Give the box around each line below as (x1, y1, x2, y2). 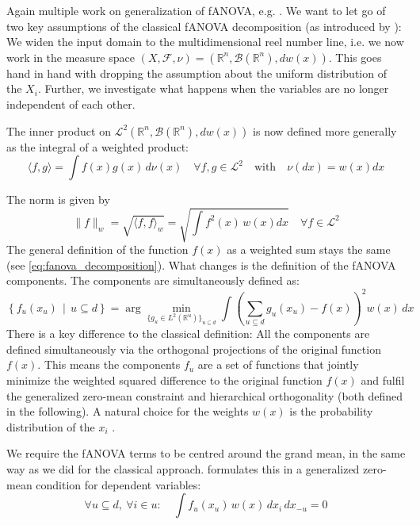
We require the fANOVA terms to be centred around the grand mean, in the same (6, 445, 406, 462)
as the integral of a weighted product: (6, 138, 189, 155)
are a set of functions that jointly (197, 356, 359, 373)
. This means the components (37, 356, 181, 373)
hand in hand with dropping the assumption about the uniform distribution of (6, 64, 387, 81)
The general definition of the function (6, 241, 189, 258)
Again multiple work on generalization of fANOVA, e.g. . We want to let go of (6, 2, 386, 18)
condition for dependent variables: (36, 476, 201, 492)
